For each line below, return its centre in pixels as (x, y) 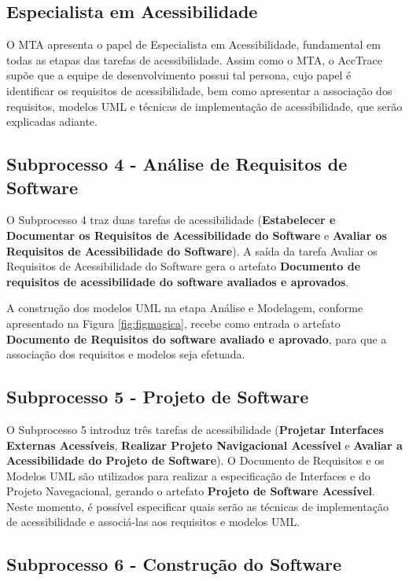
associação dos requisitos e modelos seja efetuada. (126, 354)
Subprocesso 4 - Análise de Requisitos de (177, 164)
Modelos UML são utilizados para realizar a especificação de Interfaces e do (188, 475)
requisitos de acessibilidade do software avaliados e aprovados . (178, 281)
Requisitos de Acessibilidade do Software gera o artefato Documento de (184, 266)
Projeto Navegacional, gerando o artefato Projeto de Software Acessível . (191, 491)
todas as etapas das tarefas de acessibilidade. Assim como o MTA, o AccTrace (194, 59)
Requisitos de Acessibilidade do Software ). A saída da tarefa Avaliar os (192, 250)
